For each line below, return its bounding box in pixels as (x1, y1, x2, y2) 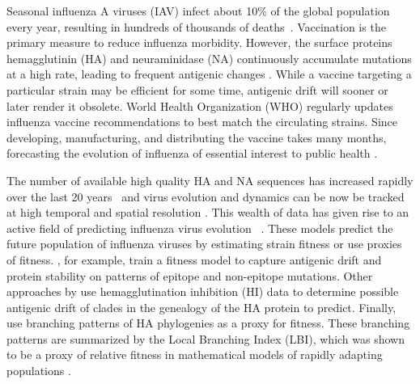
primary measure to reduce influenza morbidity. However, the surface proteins (6, 34, 392, 51)
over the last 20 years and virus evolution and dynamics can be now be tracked (6, 188, 405, 205)
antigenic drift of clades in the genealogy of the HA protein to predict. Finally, (6, 298, 397, 315)
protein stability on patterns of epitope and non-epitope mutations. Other (6, 267, 373, 284)
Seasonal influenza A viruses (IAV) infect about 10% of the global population (6, 2, 390, 19)
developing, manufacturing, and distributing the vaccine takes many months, (6, 129, 387, 146)
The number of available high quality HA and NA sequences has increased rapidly (6, 171, 414, 188)
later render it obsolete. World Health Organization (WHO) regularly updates (6, 97, 393, 114)
